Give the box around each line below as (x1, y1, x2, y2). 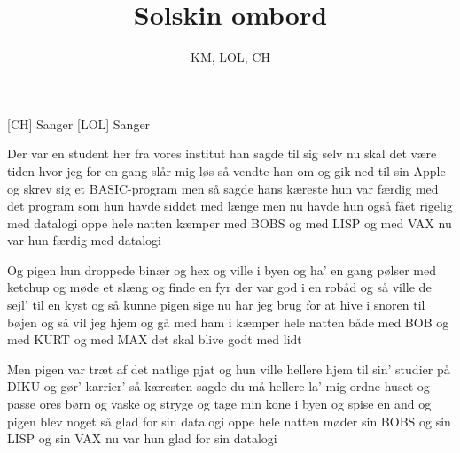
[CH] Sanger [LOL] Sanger (7, 114, 151, 133)
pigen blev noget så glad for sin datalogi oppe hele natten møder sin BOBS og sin (7, 411, 451, 430)
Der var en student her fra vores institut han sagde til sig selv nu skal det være (7, 144, 437, 163)
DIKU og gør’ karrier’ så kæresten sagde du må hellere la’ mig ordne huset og (7, 377, 430, 395)
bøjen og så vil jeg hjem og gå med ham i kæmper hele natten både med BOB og (7, 312, 449, 331)
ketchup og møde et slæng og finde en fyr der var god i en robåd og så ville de (7, 278, 432, 296)
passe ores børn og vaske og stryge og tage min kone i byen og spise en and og (7, 395, 432, 413)
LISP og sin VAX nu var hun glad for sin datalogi (7, 429, 277, 448)
